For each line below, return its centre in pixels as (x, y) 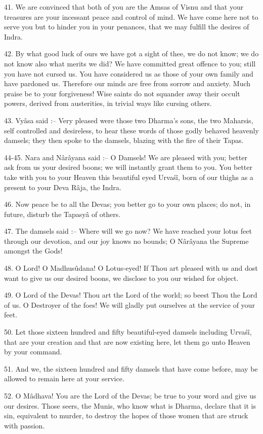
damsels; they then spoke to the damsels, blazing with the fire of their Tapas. (124, 140)
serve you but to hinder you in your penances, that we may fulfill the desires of (127, 27)
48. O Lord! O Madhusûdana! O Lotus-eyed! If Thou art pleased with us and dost (131, 268)
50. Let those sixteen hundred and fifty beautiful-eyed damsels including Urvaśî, (128, 332)
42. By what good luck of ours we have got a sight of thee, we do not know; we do (131, 53)
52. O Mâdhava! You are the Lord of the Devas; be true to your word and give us (130, 395)
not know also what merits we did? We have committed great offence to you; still (130, 63)
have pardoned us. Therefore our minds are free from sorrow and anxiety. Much (127, 83)
